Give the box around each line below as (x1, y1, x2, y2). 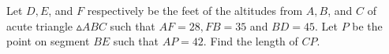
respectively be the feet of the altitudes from (87, 2, 303, 18)
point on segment (6, 33, 90, 49)
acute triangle (6, 17, 73, 34)
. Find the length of (203, 33, 298, 49)
